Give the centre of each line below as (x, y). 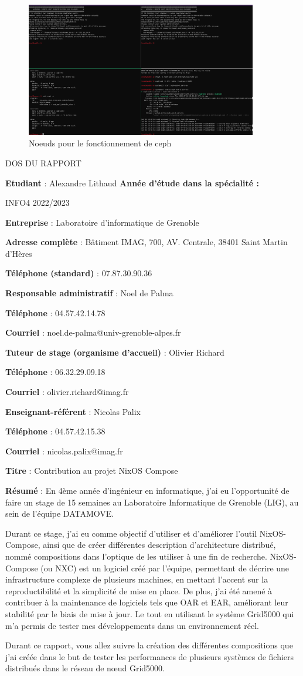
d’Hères (19, 253)
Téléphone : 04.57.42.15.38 (55, 431)
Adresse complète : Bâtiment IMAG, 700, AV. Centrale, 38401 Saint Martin (147, 242)
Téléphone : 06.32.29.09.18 (55, 372)
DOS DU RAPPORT (43, 163)
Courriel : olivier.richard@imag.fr (67, 392)
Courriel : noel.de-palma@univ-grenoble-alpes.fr (93, 332)
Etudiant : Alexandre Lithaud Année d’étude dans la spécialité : (132, 183)
